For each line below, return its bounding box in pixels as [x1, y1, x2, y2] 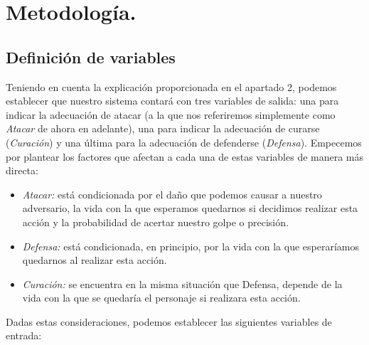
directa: [6, 163, 38, 178]
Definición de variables [6, 46, 176, 68]
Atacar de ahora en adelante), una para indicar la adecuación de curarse [6, 121, 320, 136]
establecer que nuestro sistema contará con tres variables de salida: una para [6, 93, 339, 108]
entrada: [6, 328, 42, 343]
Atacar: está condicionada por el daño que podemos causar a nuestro [22, 186, 322, 201]
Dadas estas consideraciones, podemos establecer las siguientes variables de [6, 314, 332, 329]
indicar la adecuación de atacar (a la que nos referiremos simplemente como [6, 107, 336, 122]
